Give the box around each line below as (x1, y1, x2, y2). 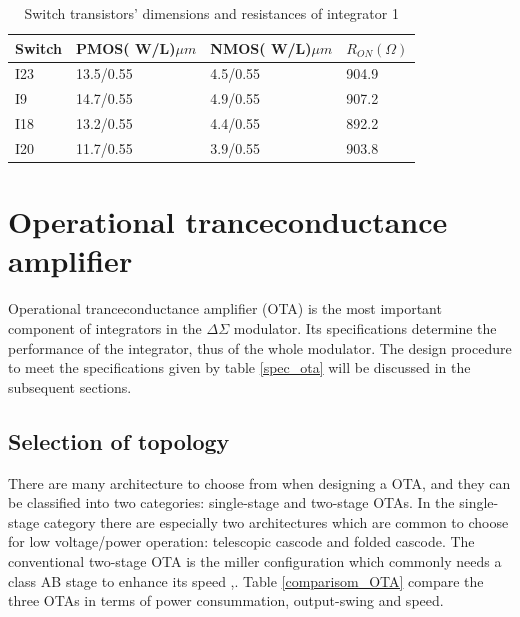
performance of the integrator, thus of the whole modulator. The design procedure (8, 337, 512, 358)
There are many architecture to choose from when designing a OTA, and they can (8, 472, 511, 493)
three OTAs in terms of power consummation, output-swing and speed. (8, 590, 444, 611)
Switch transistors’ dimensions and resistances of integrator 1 (24, 3, 399, 23)
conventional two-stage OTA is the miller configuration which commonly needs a (8, 550, 502, 571)
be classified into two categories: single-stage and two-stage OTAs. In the (8, 492, 455, 513)
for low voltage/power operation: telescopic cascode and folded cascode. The (8, 531, 475, 552)
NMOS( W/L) (210, 37, 312, 58)
